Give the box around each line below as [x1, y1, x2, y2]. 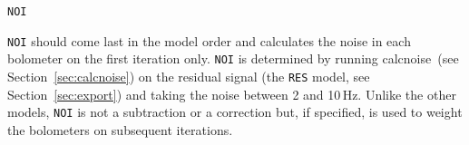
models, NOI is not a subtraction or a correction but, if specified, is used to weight [7, 102, 463, 121]
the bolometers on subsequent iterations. [7, 120, 233, 139]
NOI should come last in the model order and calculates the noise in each [7, 31, 411, 50]
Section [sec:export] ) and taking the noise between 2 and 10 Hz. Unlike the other [7, 84, 456, 103]
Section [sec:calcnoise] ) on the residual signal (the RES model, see [7, 66, 370, 85]
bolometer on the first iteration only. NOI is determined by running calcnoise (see [7, 49, 459, 68]
